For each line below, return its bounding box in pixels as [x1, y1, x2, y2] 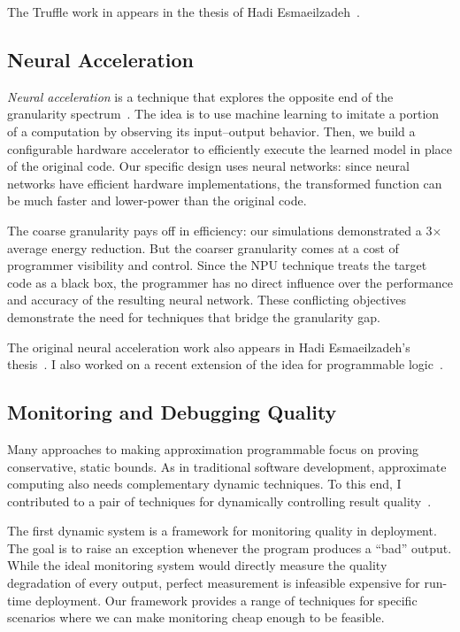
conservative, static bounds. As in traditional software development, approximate [7, 457, 447, 475]
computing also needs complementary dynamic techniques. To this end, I [7, 474, 402, 493]
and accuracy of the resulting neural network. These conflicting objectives [7, 290, 407, 309]
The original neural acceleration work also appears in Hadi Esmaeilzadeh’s [7, 337, 410, 356]
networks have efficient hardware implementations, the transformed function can [7, 173, 442, 192]
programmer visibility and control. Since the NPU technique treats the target [7, 256, 427, 274]
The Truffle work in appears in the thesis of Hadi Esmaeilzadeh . [7, 3, 360, 20]
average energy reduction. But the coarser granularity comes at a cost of [7, 238, 399, 257]
